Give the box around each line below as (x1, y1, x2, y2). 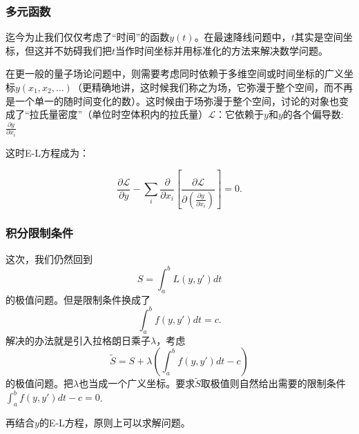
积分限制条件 (6, 224, 74, 241)
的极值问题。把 (6, 376, 73, 391)
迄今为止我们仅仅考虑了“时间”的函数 (6, 30, 170, 44)
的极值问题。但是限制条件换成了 (6, 292, 151, 306)
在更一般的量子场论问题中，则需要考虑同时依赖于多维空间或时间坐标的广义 (6, 66, 344, 81)
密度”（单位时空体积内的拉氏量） (58, 107, 208, 121)
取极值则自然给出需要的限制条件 (200, 376, 346, 391)
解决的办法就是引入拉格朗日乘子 (6, 333, 151, 347)
